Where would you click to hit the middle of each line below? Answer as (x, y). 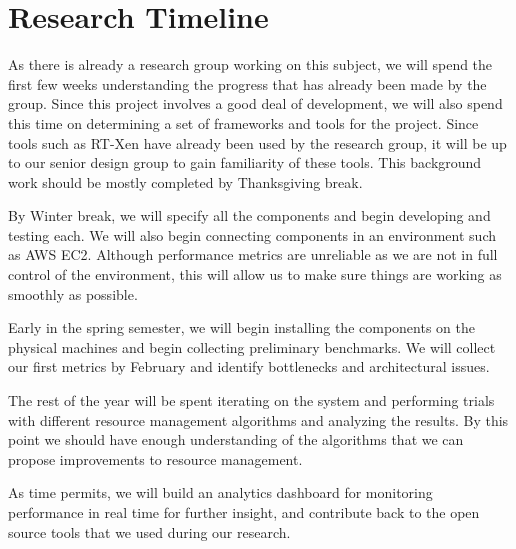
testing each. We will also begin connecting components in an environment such (252, 234)
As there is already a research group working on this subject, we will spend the (250, 64)
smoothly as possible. (73, 293)
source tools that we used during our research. (149, 531)
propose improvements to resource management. (155, 458)
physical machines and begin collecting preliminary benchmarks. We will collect (252, 346)
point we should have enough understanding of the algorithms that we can (236, 439)
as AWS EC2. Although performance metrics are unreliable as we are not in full (253, 254)
